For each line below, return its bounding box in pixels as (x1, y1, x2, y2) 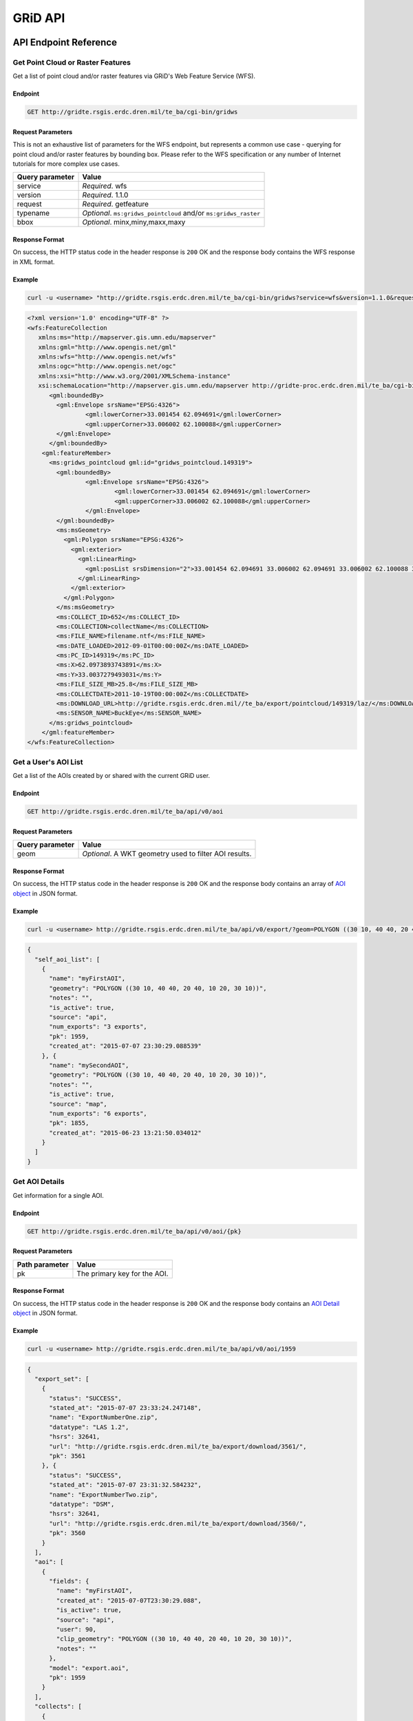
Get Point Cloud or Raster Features (12, 57, 131, 67)
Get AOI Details (12, 1177, 65, 1187)
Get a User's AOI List (12, 757, 83, 767)
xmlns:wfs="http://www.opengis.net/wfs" (38, 352, 177, 361)
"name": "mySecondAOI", (49, 1061, 129, 1069)
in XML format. (12, 257, 55, 266)
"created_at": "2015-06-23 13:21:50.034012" (49, 1129, 202, 1137)
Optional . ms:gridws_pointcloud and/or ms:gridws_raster (82, 209, 261, 218)
